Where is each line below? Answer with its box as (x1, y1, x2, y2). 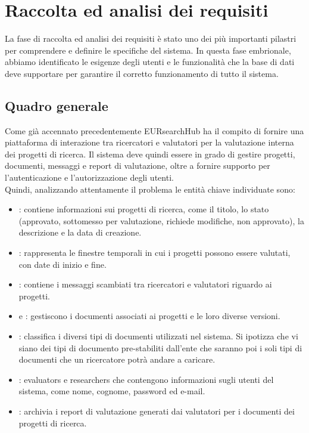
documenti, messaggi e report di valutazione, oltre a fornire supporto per (5, 159, 270, 172)
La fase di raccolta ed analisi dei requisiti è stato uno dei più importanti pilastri (5, 32, 296, 45)
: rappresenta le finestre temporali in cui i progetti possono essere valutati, (18, 246, 291, 259)
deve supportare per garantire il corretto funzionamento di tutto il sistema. (5, 67, 279, 79)
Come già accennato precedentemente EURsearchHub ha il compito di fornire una (5, 124, 304, 137)
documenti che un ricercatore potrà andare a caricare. (18, 353, 216, 366)
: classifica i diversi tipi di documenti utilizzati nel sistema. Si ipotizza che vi (18, 330, 298, 342)
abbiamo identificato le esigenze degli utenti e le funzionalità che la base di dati (5, 55, 295, 68)
